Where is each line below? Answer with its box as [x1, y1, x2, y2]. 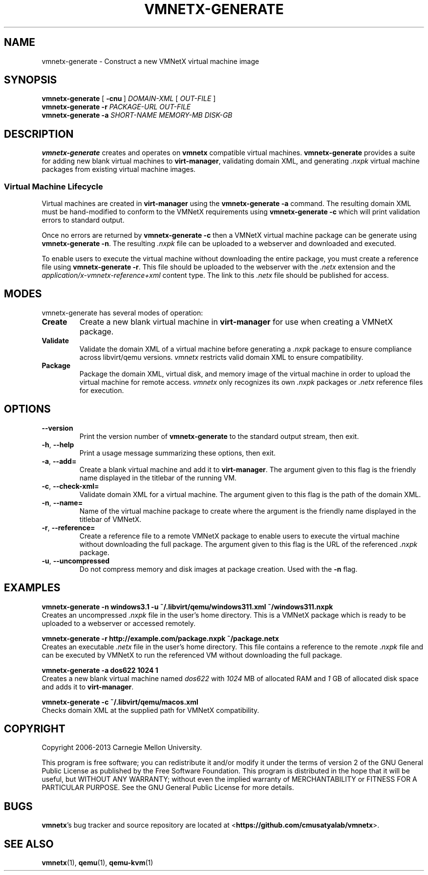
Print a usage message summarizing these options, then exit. [79, 448, 276, 457]
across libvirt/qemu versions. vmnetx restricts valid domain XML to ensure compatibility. [79, 353, 364, 361]
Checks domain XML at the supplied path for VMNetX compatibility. [42, 706, 259, 714]
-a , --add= [42, 457, 77, 465]
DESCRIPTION [4, 127, 74, 140]
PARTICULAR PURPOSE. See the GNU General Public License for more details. [42, 783, 294, 792]
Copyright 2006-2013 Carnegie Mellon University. [42, 743, 202, 752]
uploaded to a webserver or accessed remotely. [42, 619, 196, 627]
